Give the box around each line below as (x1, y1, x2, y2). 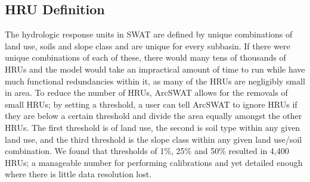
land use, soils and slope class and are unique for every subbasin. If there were (5, 39, 290, 52)
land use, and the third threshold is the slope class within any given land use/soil (5, 133, 302, 145)
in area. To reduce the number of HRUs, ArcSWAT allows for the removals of (5, 86, 288, 99)
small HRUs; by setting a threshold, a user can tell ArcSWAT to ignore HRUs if (5, 98, 297, 110)
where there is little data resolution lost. (5, 168, 152, 180)
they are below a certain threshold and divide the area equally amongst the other (5, 109, 302, 122)
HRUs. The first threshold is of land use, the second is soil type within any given (5, 121, 300, 133)
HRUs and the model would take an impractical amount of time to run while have (5, 62, 305, 75)
